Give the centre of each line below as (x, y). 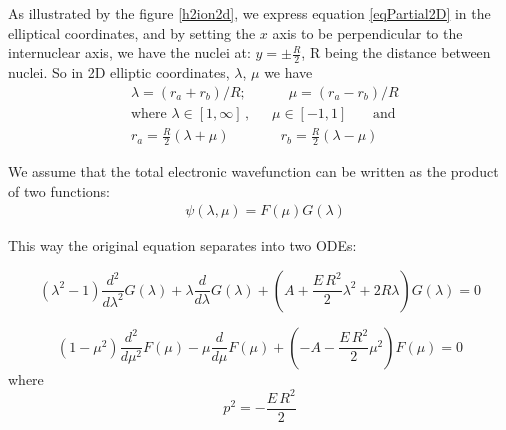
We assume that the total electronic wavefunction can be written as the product (253, 171)
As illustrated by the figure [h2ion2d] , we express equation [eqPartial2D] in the (249, 13)
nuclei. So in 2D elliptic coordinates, (119, 72)
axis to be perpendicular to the (367, 32)
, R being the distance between (396, 52)
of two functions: (59, 190)
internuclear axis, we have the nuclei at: (129, 52)
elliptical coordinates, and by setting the (132, 32)
